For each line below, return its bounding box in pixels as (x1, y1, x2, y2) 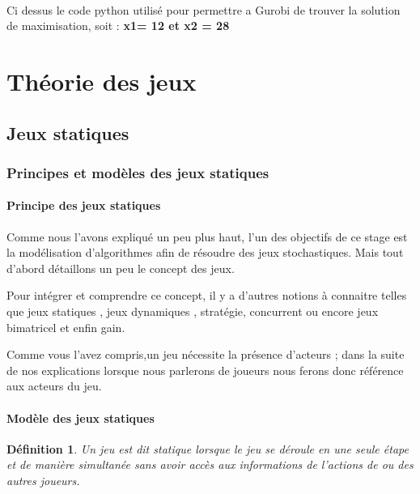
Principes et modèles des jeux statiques (6, 162, 269, 182)
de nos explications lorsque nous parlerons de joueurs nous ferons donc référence (6, 361, 404, 378)
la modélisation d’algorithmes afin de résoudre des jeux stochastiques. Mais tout (6, 244, 404, 261)
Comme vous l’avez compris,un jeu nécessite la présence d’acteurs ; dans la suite (6, 346, 405, 363)
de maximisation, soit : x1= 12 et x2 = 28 (6, 17, 230, 34)
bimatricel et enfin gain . (6, 318, 125, 335)
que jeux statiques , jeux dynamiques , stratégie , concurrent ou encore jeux (6, 302, 379, 319)
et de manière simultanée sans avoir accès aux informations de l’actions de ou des (6, 456, 414, 473)
